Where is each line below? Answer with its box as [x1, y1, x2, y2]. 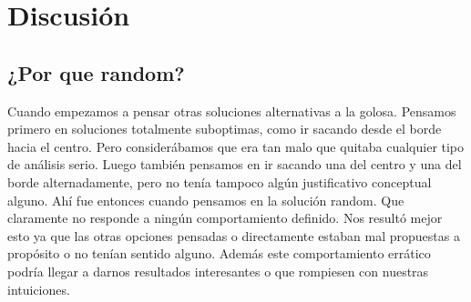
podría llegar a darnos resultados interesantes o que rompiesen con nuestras [7, 261, 429, 280]
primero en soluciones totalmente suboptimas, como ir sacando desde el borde [7, 119, 442, 138]
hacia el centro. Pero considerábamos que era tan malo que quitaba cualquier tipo [7, 136, 465, 156]
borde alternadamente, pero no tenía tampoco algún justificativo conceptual [7, 172, 432, 191]
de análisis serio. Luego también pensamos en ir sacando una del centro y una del [7, 155, 462, 174]
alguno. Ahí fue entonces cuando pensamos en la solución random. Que [7, 190, 404, 209]
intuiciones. [7, 279, 70, 298]
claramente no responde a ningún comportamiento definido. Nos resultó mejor [7, 208, 443, 227]
